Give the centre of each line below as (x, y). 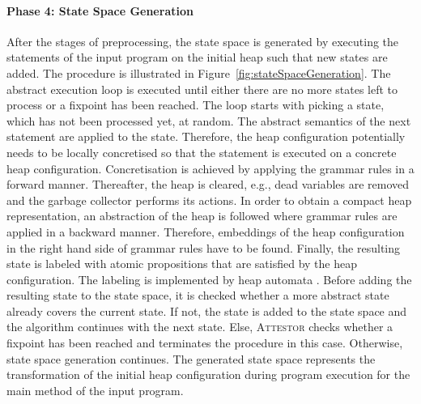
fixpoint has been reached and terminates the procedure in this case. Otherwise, (205, 343)
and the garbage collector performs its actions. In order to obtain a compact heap (209, 200)
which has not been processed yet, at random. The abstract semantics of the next (209, 120)
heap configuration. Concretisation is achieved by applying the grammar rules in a (210, 168)
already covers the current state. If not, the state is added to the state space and (207, 310)
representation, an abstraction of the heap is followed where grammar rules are (202, 216)
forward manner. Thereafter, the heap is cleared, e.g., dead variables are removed (208, 184)
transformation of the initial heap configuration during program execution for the (208, 374)
